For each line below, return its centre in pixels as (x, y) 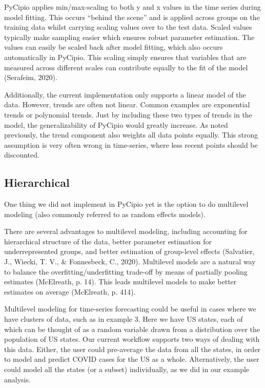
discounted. (22, 155)
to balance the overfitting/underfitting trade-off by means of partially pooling (126, 271)
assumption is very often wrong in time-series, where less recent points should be (131, 144)
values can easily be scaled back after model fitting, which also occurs (114, 47)
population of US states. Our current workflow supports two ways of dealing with (132, 339)
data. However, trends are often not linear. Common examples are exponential (127, 104)
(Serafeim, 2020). (31, 77)
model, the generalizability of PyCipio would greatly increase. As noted (116, 124)
